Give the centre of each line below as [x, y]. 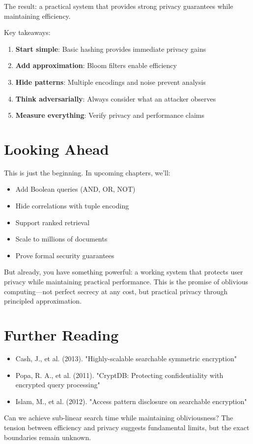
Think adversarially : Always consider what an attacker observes [116, 98]
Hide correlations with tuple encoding [72, 206]
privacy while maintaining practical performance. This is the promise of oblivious [126, 282]
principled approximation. [43, 301]
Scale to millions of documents [61, 239]
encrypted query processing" [58, 385]
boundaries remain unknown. [48, 437]
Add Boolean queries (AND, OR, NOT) [75, 189]
